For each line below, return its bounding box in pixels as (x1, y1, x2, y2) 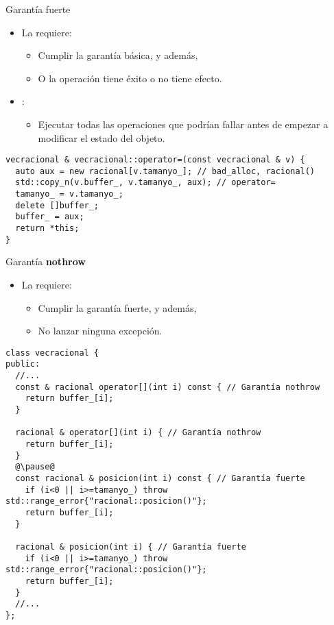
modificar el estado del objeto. (38, 130, 165, 145)
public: (5, 359, 40, 369)
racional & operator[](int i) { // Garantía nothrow (15, 428, 261, 438)
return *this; (15, 223, 80, 234)
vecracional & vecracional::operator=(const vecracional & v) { (5, 155, 305, 165)
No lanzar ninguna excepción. (38, 323, 163, 338)
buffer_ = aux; (15, 212, 84, 222)
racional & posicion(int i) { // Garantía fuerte (15, 541, 246, 552)
